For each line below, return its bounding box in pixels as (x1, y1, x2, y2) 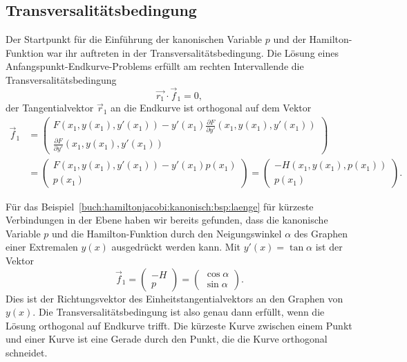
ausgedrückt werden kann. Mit (111, 239, 241, 254)
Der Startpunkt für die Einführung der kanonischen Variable (6, 32, 263, 46)
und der (273, 32, 306, 46)
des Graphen (294, 226, 348, 240)
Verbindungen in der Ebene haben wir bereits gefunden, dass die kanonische (6, 212, 328, 227)
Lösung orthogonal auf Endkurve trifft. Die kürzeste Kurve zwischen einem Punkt (6, 318, 352, 332)
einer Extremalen (6, 239, 78, 254)
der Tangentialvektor (6, 100, 94, 115)
